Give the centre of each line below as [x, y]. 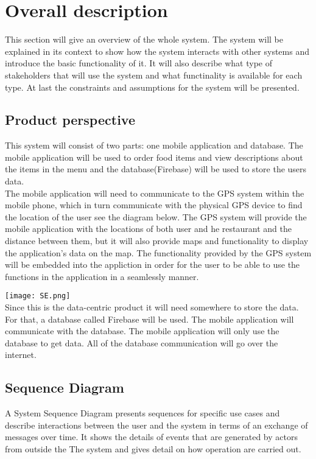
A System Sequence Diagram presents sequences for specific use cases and [142, 413]
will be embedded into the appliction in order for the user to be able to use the [153, 265]
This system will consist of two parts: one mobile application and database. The [154, 145]
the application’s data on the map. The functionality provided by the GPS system [158, 252]
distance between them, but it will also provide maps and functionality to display [157, 241]
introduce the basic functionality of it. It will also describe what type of [139, 63]
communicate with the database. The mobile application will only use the [142, 331]
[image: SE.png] [38, 296]
